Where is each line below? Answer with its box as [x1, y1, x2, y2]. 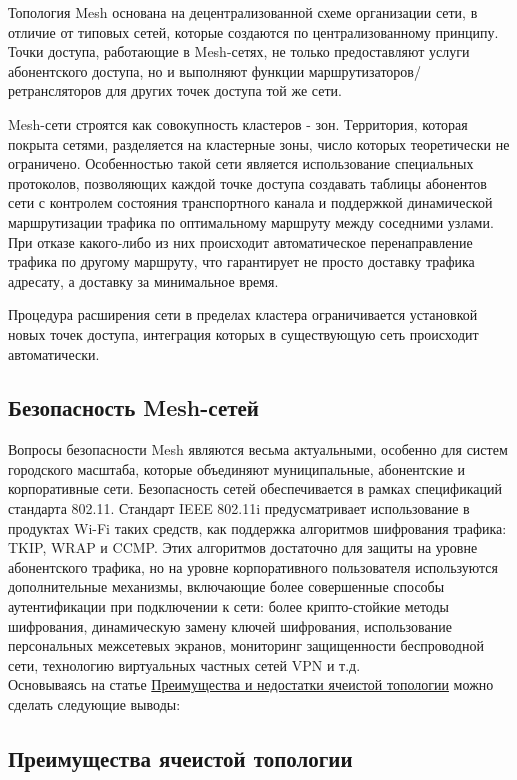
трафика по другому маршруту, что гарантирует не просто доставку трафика [8, 251, 475, 272]
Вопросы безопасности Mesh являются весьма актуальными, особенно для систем [8, 439, 508, 460]
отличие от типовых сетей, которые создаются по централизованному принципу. [8, 21, 499, 42]
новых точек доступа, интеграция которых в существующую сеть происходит [8, 323, 479, 344]
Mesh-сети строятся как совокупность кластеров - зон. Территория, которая [8, 113, 468, 134]
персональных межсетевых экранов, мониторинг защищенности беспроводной [8, 635, 484, 656]
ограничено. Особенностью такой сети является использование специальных [8, 153, 474, 174]
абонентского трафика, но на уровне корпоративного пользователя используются [8, 556, 498, 577]
